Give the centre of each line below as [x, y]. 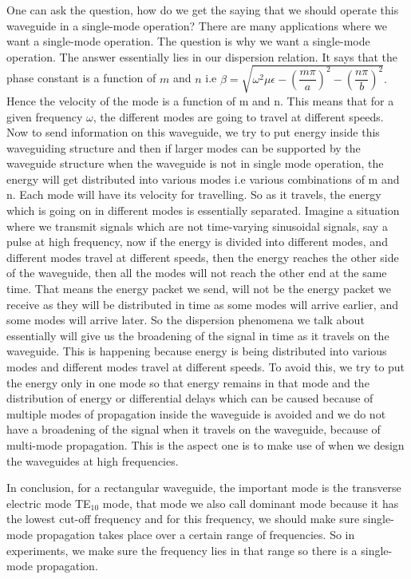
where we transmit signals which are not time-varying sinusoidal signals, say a [197, 226]
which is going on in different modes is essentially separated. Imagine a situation [203, 210]
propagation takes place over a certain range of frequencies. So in [196, 534]
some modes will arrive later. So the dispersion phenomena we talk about [186, 320]
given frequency [45, 116]
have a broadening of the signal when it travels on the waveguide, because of [194, 429]
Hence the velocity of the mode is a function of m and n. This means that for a [200, 100]
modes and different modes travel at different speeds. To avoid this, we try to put [206, 367]
